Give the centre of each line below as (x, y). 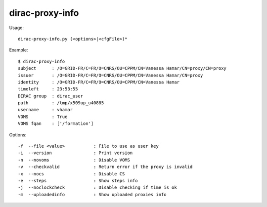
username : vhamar (45, 110)
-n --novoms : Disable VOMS (74, 160)
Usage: (17, 28)
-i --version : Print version (75, 153)
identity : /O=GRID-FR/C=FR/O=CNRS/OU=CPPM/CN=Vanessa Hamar (99, 82)
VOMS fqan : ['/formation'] (56, 124)
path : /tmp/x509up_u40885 (61, 103)
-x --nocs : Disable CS (71, 174)
